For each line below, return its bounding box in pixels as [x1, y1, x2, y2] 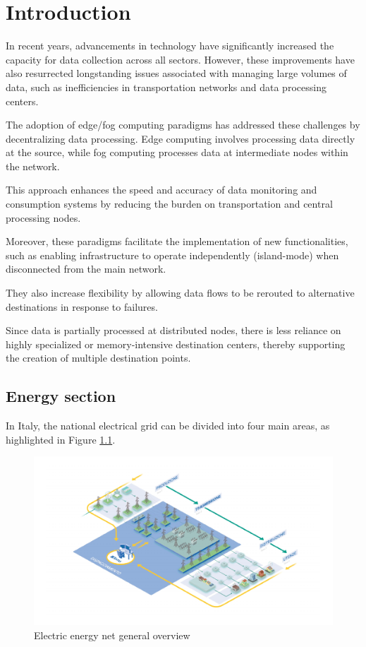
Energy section [6, 385, 116, 407]
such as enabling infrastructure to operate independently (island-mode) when [6, 247, 339, 262]
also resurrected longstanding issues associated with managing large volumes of [6, 66, 347, 81]
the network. [6, 158, 60, 173]
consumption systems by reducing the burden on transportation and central [6, 196, 333, 211]
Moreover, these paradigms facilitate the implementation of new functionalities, [6, 234, 348, 249]
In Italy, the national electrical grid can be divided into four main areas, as [6, 418, 330, 433]
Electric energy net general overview [34, 628, 190, 643]
